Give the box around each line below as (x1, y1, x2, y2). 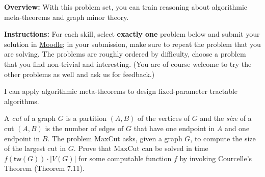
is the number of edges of (45, 122, 124, 133)
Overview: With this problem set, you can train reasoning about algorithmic (4, 2, 248, 12)
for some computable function (78, 153, 172, 163)
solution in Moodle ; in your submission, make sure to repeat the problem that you (4, 38, 261, 49)
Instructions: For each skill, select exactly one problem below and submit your (4, 29, 260, 39)
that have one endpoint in (134, 122, 215, 133)
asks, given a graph (122, 133, 182, 143)
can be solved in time (142, 143, 208, 154)
